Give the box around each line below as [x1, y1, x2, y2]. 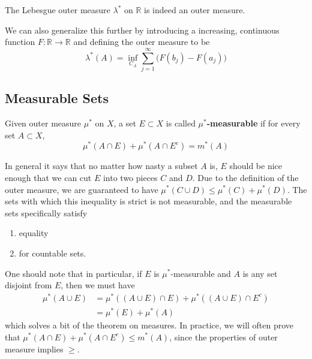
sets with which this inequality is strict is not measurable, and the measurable [5, 195, 292, 207]
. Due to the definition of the [192, 171, 299, 183]
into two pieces [103, 171, 158, 183]
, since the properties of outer [169, 330, 278, 343]
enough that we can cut [5, 171, 92, 183]
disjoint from [5, 279, 52, 291]
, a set [113, 117, 136, 129]
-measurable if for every [206, 117, 301, 129]
